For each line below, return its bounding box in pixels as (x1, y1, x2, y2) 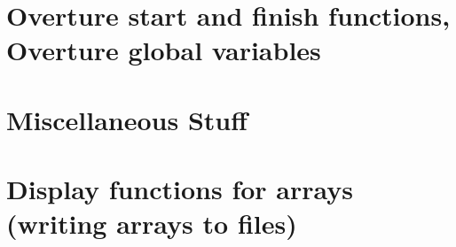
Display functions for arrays (6, 171, 354, 207)
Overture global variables (6, 32, 321, 68)
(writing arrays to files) (6, 205, 297, 242)
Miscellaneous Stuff (6, 101, 248, 137)
